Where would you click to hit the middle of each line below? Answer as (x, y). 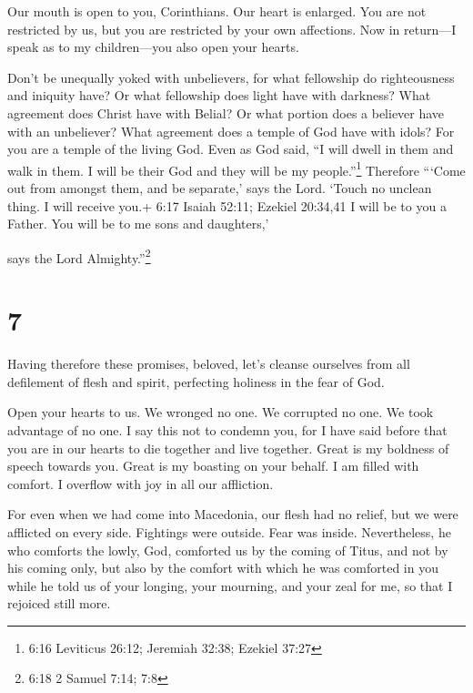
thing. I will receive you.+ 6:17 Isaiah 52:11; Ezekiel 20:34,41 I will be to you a (227, 205)
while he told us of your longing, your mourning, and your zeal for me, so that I (230, 585)
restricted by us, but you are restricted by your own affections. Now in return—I (232, 29)
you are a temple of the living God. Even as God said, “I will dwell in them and (231, 149)
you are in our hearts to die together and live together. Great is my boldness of (228, 448)
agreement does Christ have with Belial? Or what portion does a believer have (226, 112)
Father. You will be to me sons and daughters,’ (138, 224)
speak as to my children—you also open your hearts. (153, 47)
